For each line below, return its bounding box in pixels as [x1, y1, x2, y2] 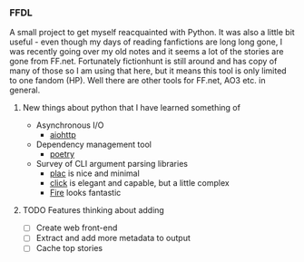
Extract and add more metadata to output [35, 233, 191, 244]
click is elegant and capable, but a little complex [49, 178, 230, 189]
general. [9, 84, 41, 96]
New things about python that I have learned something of [22, 102, 240, 113]
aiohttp [49, 130, 77, 141]
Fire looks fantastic [49, 188, 122, 199]
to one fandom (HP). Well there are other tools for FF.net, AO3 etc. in [9, 75, 266, 86]
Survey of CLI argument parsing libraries [35, 159, 189, 170]
